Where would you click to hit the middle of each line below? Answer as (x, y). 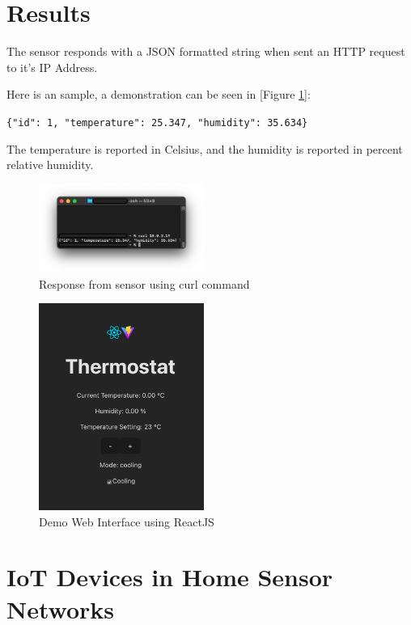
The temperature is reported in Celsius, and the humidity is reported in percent (205, 148)
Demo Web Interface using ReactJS (127, 521)
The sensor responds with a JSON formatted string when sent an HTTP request (206, 51)
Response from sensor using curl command (144, 283)
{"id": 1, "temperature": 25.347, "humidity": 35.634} (157, 122)
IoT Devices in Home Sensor (170, 577)
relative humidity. (50, 165)
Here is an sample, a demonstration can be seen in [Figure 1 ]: (159, 94)
